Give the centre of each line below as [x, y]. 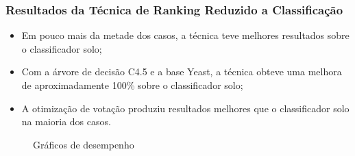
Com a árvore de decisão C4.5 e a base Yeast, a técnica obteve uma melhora [182, 71]
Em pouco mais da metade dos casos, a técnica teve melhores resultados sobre [185, 35]
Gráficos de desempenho [84, 144]
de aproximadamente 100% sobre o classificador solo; [132, 85]
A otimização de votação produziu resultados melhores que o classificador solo [185, 108]
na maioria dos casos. [66, 121]
